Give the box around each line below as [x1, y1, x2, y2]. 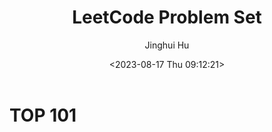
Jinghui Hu [144, 39, 190, 51]
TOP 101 [9, 104, 77, 126]
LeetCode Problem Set [72, 6, 262, 29]
